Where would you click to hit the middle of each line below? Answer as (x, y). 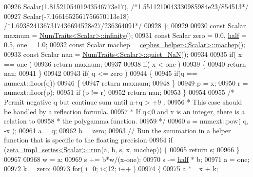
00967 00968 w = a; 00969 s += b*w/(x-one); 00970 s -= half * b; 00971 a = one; (127, 159)
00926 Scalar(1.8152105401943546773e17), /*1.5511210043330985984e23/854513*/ (126, 6)
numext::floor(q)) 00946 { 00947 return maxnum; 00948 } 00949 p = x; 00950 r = (126, 82)
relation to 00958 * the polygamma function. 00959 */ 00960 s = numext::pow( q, (126, 121)
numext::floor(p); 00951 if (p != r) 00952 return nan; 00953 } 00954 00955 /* (119, 92)
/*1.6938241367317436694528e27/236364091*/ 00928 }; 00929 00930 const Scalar (125, 26)
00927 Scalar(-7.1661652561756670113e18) (67, 16)
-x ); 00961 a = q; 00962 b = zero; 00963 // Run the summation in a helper (117, 130)
